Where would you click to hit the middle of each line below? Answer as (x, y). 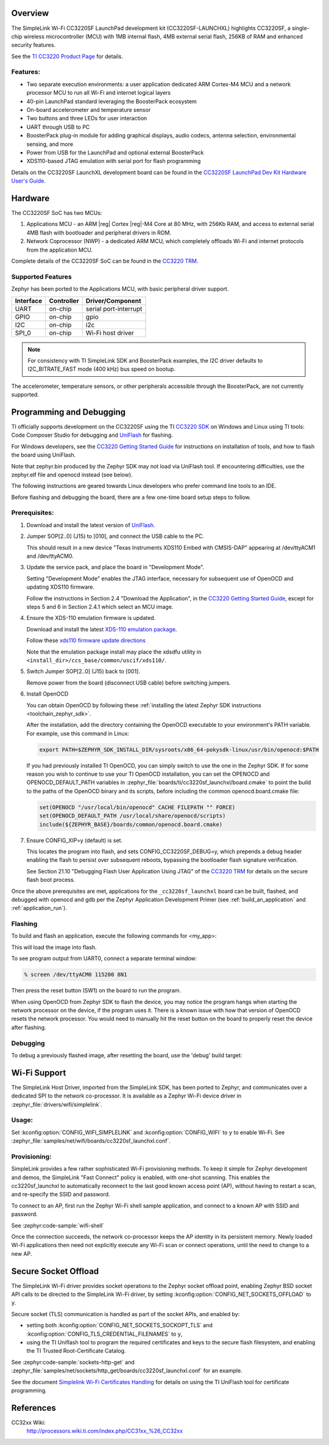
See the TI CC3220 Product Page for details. (67, 56)
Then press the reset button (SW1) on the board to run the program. (96, 991)
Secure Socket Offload (55, 1271)
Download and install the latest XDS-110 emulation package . (102, 629)
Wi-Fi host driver (110, 333)
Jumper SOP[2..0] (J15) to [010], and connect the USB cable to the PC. (115, 536)
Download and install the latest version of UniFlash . (91, 525)
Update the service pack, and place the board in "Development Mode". (115, 567)
